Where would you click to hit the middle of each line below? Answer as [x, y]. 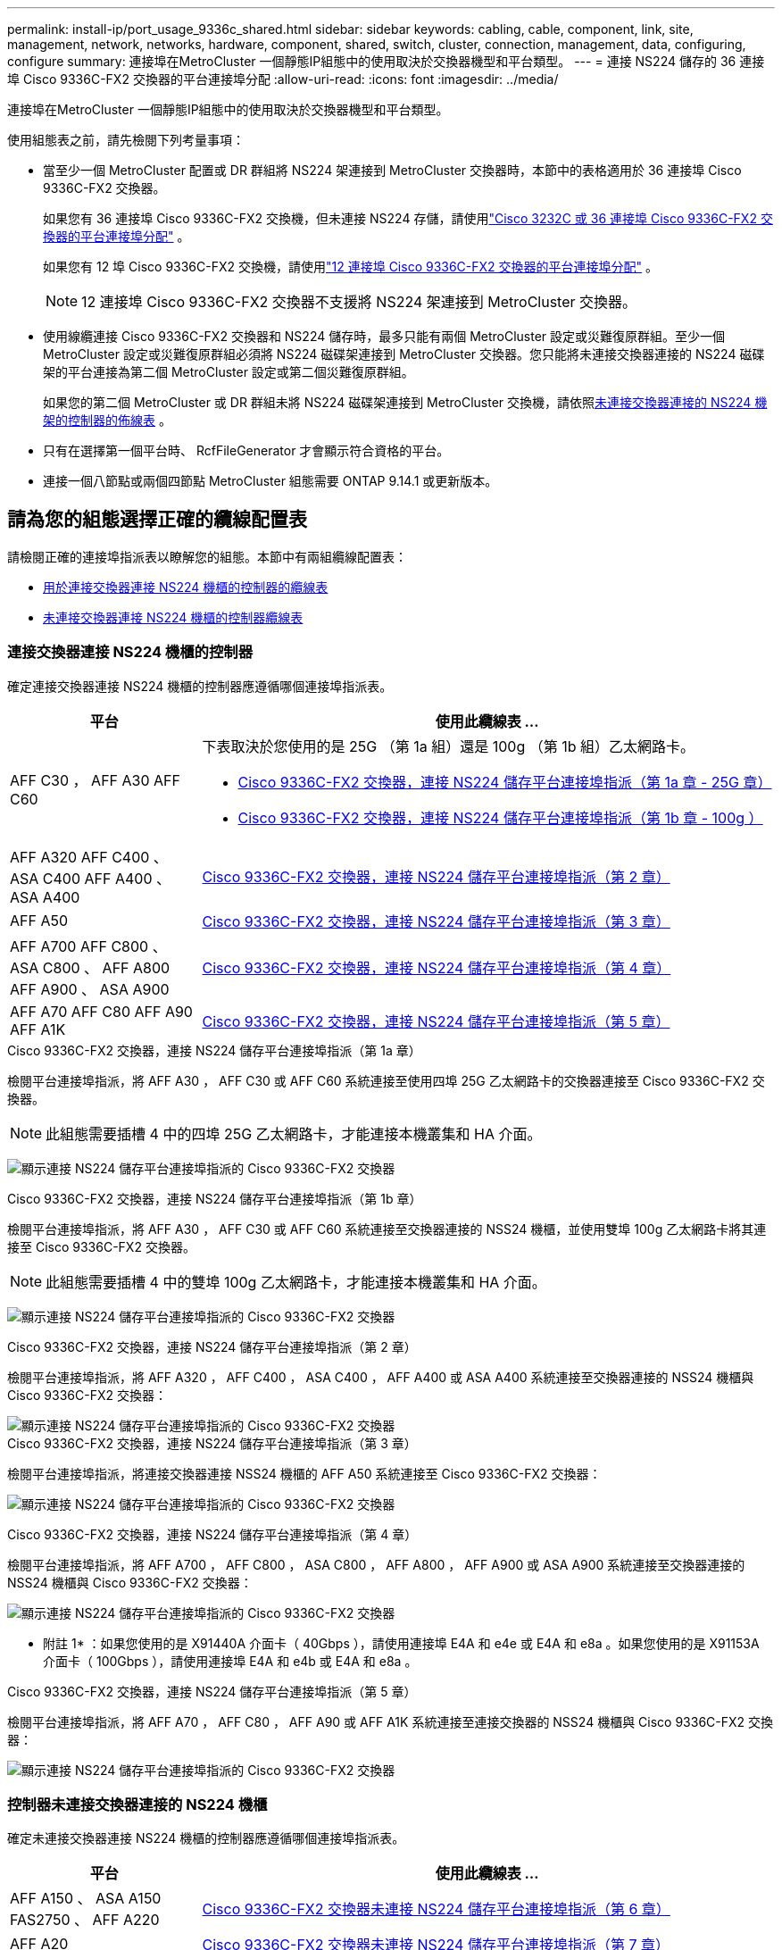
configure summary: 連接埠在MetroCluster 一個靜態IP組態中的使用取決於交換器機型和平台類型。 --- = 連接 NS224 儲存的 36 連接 [386, 61]
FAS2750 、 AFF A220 [85, 1920]
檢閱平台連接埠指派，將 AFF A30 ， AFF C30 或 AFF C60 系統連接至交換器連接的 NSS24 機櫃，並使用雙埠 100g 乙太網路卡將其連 [387, 1229]
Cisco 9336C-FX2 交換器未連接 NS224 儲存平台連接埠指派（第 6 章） [436, 1909]
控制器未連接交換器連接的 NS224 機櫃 [137, 1804]
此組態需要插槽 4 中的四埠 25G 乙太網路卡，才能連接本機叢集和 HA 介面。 [294, 1133]
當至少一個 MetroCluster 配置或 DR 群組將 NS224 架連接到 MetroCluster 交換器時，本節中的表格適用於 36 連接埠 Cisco [392, 170]
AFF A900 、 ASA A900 [90, 989]
